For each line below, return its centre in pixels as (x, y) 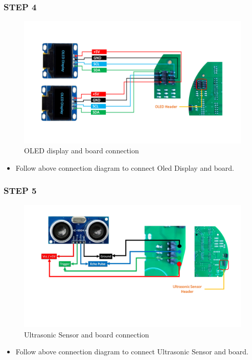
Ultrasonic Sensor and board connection (87, 334)
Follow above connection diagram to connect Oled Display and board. (125, 167)
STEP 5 (20, 191)
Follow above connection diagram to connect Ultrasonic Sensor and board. (132, 352)
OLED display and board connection (82, 151)
